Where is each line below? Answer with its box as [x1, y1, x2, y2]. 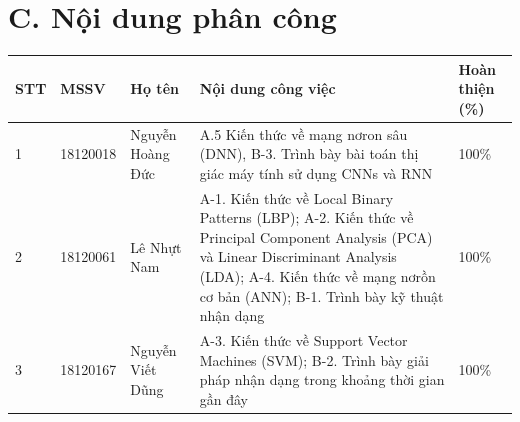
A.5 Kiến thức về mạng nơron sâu [199, 123, 408, 144]
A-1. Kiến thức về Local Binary [199, 187, 394, 208]
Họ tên [130, 78, 179, 99]
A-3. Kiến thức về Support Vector [199, 330, 408, 351]
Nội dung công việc [199, 78, 336, 99]
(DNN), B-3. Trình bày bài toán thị [199, 143, 419, 164]
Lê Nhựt [130, 236, 182, 257]
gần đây [199, 388, 249, 409]
